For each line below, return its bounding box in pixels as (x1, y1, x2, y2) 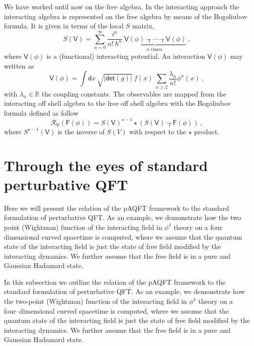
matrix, (132, 21, 154, 31)
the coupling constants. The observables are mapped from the (42, 88, 227, 99)
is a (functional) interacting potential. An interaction (46, 51, 205, 61)
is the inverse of (58, 126, 105, 136)
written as (4, 60, 34, 71)
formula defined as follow (4, 107, 79, 118)
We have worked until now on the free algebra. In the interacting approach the (4, 1, 239, 11)
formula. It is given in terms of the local (4, 21, 124, 31)
